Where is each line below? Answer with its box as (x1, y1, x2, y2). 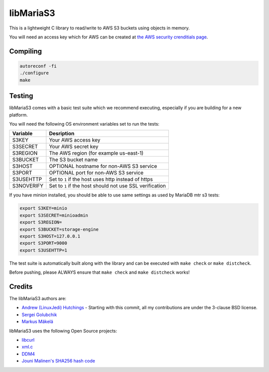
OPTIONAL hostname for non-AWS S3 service (49, 163, 157, 170)
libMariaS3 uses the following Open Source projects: (9, 328, 117, 334)
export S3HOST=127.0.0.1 (19, 233, 81, 239)
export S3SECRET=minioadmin (19, 212, 88, 218)
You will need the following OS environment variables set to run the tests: (9, 121, 159, 127)
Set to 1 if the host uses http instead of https (49, 176, 153, 183)
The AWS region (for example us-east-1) (49, 150, 144, 157)
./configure (19, 70, 49, 76)
